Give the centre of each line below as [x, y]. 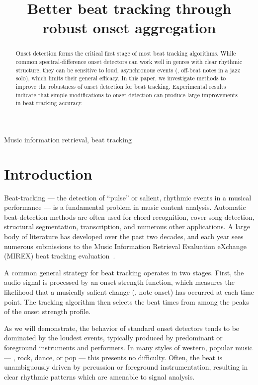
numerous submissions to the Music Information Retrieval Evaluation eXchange [125, 246]
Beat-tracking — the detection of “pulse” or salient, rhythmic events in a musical [128, 197]
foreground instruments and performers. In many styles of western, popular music [128, 347]
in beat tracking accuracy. [49, 103]
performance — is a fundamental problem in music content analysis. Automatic [125, 207]
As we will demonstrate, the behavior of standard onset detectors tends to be [122, 328]
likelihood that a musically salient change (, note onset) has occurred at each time [129, 292]
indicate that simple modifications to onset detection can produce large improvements [127, 95]
